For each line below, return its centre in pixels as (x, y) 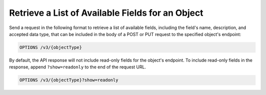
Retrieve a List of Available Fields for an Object (106, 13)
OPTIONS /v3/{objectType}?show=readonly (69, 80)
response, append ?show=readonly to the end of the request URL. (78, 67)
